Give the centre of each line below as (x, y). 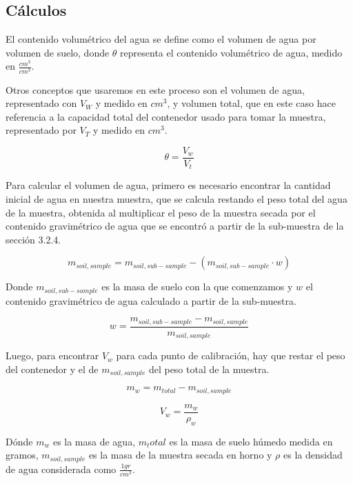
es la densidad (313, 455)
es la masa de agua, (94, 441)
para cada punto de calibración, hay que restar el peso (231, 355)
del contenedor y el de (52, 369)
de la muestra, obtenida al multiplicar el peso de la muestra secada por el (161, 212)
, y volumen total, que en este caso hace (251, 103)
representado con (41, 103)
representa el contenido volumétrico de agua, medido (231, 52)
